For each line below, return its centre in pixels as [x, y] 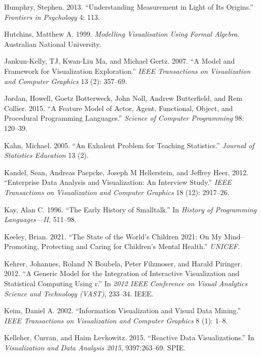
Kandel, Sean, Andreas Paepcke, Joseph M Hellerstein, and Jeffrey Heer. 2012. [126, 172]
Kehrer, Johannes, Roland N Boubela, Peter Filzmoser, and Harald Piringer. [123, 263]
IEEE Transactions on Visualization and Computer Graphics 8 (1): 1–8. [116, 320]
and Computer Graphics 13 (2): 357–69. [66, 81]
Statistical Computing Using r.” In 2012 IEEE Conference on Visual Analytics [126, 283]
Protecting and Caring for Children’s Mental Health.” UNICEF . [140, 246]
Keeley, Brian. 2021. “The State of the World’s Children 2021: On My [113, 236]
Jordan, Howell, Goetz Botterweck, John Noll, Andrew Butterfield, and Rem [123, 98]
